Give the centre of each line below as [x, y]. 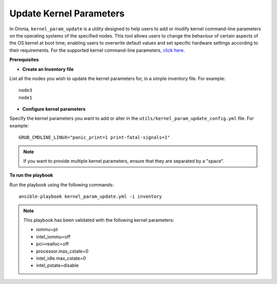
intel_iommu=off [53, 237]
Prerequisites [24, 60]
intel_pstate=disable [57, 266]
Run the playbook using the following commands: [62, 184]
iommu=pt [47, 230]
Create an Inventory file [48, 69]
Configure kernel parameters [54, 109]
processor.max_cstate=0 [62, 251]
